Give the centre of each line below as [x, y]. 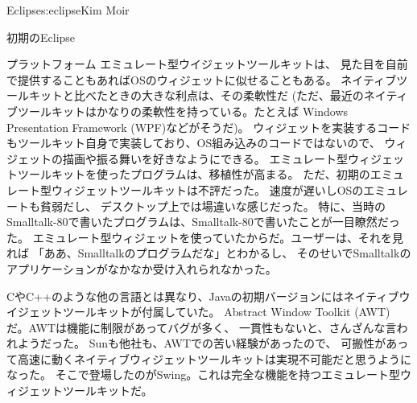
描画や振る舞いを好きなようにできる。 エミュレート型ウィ [217, 158]
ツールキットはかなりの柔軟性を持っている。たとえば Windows [183, 111]
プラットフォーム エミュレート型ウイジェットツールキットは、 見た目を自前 [207, 64]
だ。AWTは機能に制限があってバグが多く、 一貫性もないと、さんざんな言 [202, 327]
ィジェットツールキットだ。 [80, 391]
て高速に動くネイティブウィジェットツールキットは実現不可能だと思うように [209, 358]
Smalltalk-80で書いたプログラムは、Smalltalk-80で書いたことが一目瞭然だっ [203, 222]
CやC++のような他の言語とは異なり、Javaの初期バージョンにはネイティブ [203, 296]
